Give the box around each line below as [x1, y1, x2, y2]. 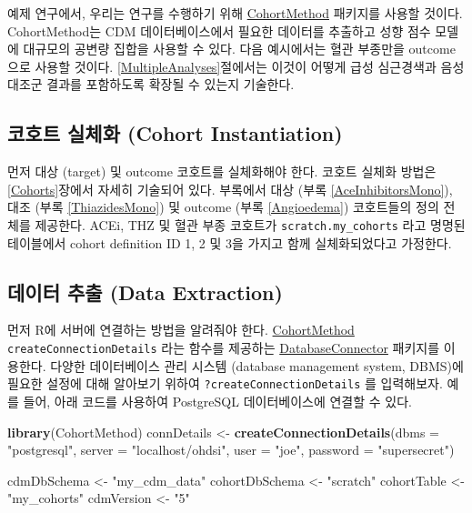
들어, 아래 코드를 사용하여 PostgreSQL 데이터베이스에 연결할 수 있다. [23, 391, 412, 410]
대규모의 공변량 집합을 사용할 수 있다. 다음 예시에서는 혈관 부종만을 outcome [23, 39, 456, 58]
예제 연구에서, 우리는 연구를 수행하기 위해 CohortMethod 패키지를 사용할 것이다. [7, 4, 463, 22]
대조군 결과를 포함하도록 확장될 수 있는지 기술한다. [7, 75, 295, 94]
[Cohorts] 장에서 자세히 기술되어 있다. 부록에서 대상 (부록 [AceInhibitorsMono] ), [7, 179, 453, 198]
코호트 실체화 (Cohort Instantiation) [7, 119, 343, 147]
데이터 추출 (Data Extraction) [7, 277, 283, 306]
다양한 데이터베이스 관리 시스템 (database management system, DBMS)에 [50, 356, 464, 375]
